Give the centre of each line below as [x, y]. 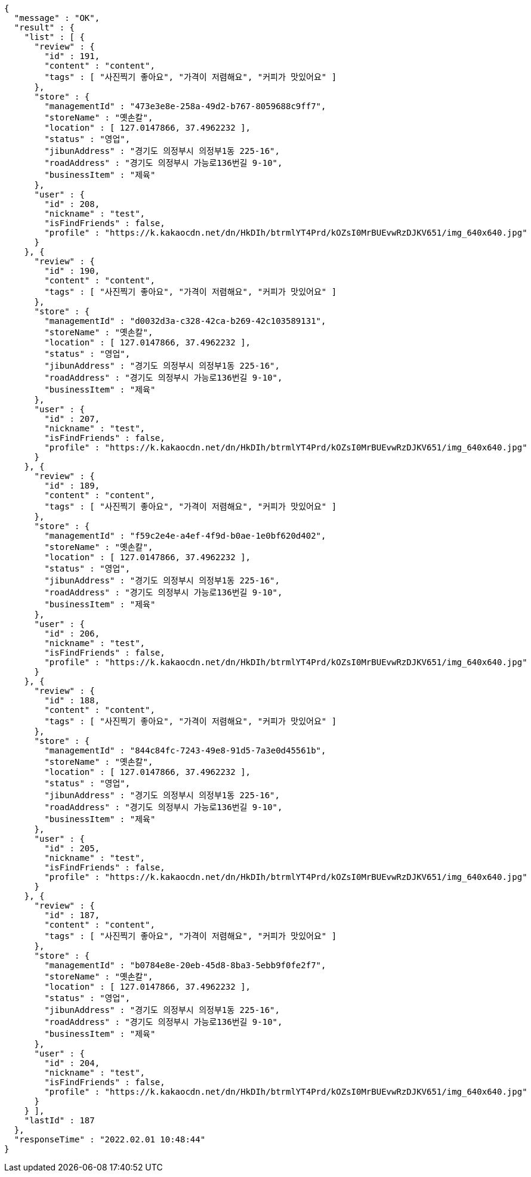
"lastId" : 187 [59, 1120]
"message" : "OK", [57, 18]
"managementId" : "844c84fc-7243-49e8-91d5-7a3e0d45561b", [185, 750]
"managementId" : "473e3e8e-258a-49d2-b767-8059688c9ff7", [185, 106]
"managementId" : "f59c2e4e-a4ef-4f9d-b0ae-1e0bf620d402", [185, 536]
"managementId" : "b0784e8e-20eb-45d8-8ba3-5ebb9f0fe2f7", [185, 965]
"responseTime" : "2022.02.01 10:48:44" [110, 1139]
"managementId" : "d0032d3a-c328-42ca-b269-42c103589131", [185, 321]
